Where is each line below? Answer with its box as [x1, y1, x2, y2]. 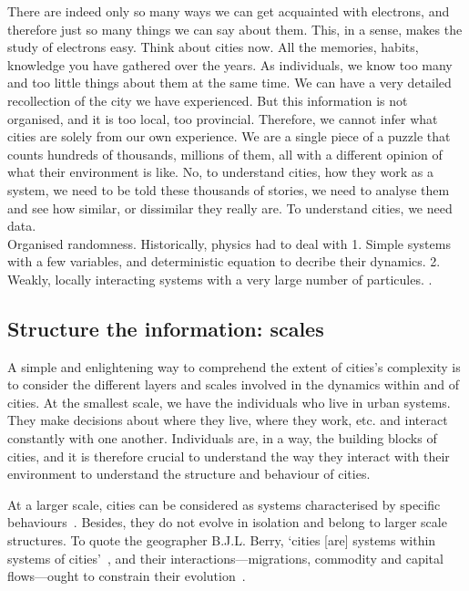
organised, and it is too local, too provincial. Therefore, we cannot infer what [7, 109, 438, 128]
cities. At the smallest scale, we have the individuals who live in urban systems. [7, 392, 451, 411]
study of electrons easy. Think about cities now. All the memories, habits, [7, 37, 419, 57]
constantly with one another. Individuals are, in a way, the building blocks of [7, 429, 437, 448]
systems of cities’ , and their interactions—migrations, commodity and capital [7, 548, 444, 567]
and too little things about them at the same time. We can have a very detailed [7, 73, 452, 92]
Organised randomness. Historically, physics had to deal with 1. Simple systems [7, 233, 451, 253]
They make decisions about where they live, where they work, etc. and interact [7, 410, 448, 430]
